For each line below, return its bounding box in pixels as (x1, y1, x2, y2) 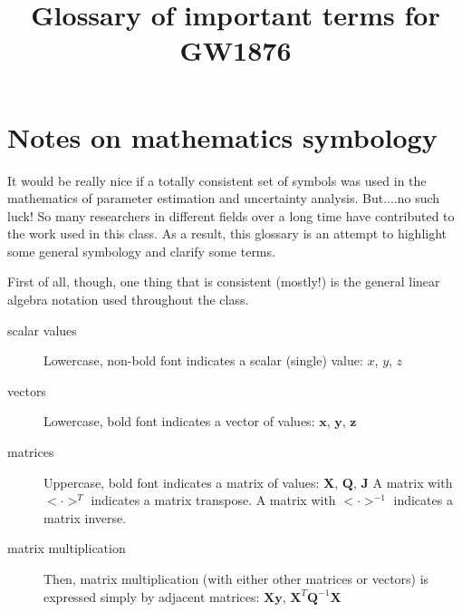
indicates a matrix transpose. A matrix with (91, 491, 336, 510)
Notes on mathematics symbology (7, 118, 438, 155)
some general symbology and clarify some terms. (7, 241, 275, 260)
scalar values (7, 320, 77, 339)
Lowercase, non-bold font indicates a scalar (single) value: (43, 351, 363, 370)
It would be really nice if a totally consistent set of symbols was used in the (7, 170, 427, 189)
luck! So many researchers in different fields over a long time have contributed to (7, 206, 455, 225)
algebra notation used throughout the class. (7, 290, 249, 309)
